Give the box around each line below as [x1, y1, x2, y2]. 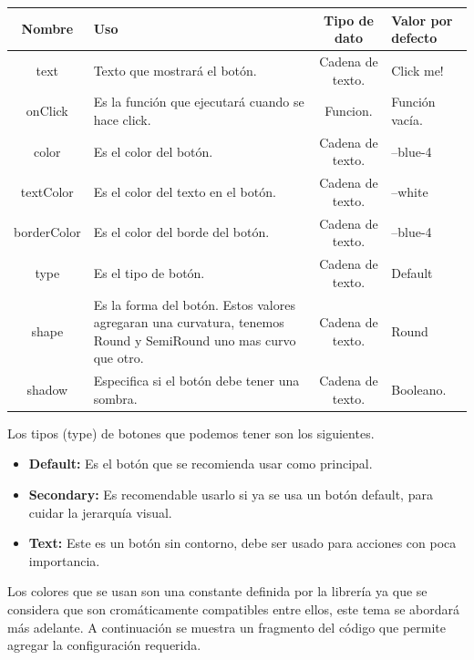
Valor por [391, 10, 453, 29]
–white [391, 182, 428, 201]
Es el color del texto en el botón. [93, 182, 276, 201]
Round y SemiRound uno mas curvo [93, 330, 296, 349]
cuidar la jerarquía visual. [28, 502, 172, 521]
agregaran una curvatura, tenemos [93, 313, 284, 332]
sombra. [93, 388, 138, 407]
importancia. [28, 551, 100, 570]
